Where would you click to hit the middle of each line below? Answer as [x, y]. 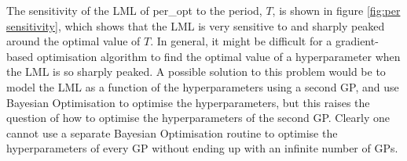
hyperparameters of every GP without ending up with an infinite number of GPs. [202, 148]
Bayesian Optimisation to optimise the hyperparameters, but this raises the [188, 102]
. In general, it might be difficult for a [241, 41]
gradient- [357, 41]
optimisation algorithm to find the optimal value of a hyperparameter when [218, 56]
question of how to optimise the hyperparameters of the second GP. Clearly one [198, 118]
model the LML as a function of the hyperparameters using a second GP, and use [203, 86]
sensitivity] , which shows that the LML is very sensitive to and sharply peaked [196, 25]
